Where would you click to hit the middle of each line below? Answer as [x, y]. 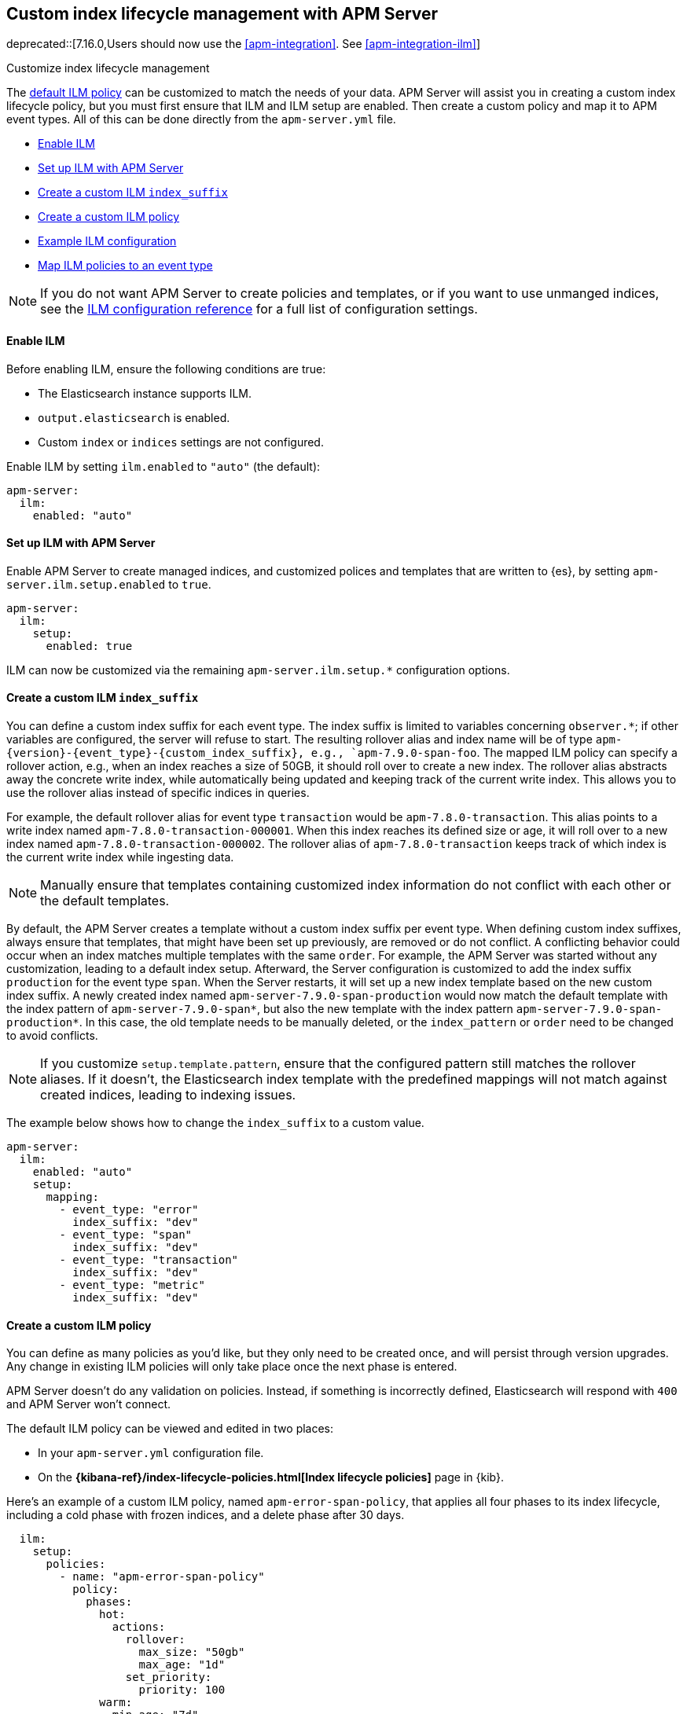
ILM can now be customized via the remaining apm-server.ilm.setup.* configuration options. [258, 670]
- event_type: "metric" [132, 1285]
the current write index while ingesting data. [120, 857]
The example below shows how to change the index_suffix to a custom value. [215, 1123]
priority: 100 [182, 1690]
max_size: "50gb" [192, 1652]
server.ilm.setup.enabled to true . [109, 584]
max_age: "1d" [182, 1665]
